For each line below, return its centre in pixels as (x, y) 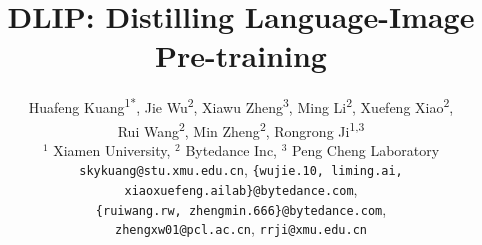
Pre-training (241, 55)
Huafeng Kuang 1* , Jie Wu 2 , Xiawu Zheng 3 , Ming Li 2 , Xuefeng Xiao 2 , (241, 105)
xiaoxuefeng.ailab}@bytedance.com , (241, 189)
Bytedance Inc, (231, 149)
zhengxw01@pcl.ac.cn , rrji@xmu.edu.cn (241, 228)
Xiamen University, (112, 149)
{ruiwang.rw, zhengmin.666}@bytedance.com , (241, 208)
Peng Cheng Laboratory (366, 149)
